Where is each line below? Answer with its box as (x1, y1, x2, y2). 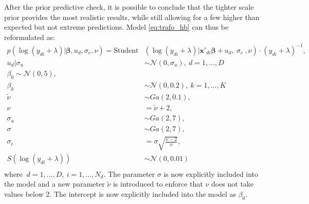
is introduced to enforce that (113, 178, 203, 189)
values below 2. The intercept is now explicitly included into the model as (4, 188, 236, 199)
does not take (211, 178, 254, 189)
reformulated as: (4, 31, 55, 42)
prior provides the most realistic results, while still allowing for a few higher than (4, 11, 260, 22)
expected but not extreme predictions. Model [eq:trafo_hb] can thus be (4, 22, 229, 32)
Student (114, 47, 139, 54)
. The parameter (103, 168, 155, 179)
